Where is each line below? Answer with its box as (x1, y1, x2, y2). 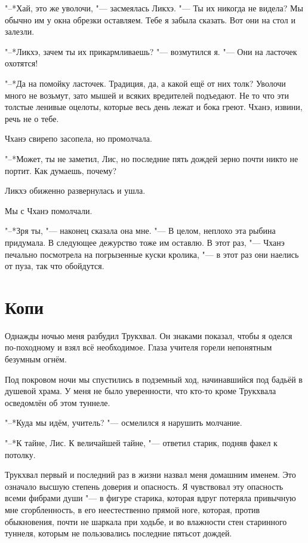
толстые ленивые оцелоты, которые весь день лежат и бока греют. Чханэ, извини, (5, 100, 303, 113)
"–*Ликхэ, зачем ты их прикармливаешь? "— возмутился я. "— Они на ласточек (5, 45, 297, 57)
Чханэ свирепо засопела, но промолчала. (5, 132, 152, 145)
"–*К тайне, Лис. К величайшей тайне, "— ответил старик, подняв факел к (5, 436, 278, 449)
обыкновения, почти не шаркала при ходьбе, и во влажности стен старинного (5, 515, 287, 527)
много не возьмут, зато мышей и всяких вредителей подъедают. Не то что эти (5, 89, 289, 101)
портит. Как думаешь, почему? (5, 164, 117, 176)
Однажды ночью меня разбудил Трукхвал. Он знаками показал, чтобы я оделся (5, 329, 292, 341)
